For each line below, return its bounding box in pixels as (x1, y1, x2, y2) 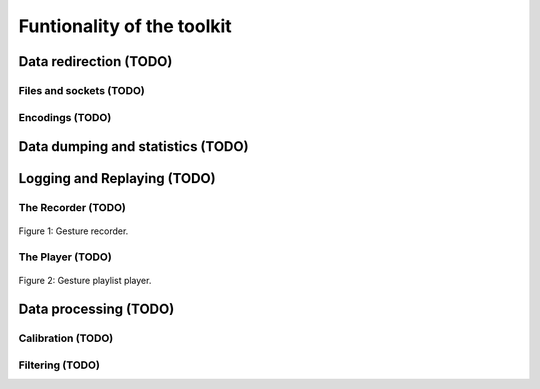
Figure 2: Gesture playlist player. (18, 275, 152, 287)
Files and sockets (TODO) (18, 83, 145, 97)
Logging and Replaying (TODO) (18, 170, 216, 187)
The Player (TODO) (18, 250, 112, 264)
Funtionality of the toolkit (18, 15, 232, 37)
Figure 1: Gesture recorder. (18, 225, 129, 237)
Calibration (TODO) (18, 331, 114, 345)
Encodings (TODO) (18, 110, 112, 124)
